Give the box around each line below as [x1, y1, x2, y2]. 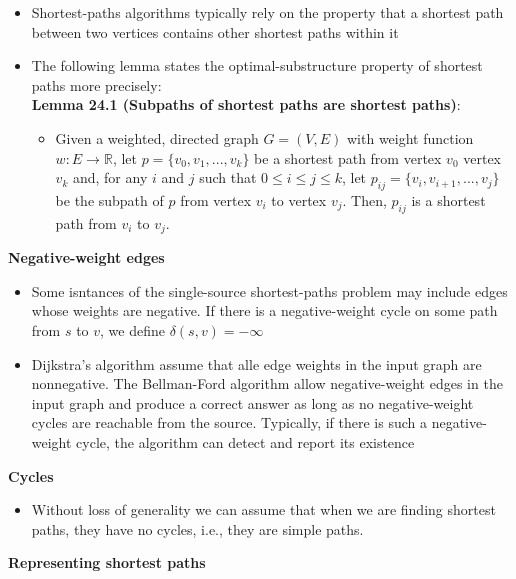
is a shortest [411, 189, 486, 210]
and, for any [72, 167, 148, 188]
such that [199, 167, 257, 188]
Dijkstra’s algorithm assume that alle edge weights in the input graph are [31, 353, 482, 374]
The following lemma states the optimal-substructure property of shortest [31, 55, 483, 76]
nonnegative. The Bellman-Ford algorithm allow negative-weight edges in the [31, 373, 503, 394]
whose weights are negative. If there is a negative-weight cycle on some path [31, 300, 498, 321]
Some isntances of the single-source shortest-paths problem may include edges [31, 280, 508, 301]
